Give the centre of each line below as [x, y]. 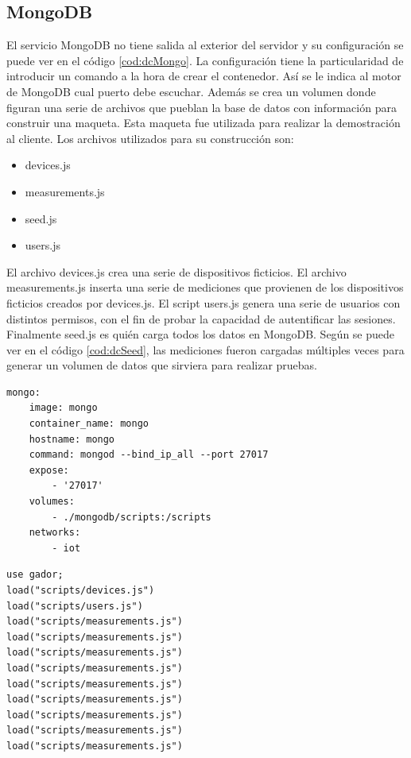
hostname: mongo [72, 439]
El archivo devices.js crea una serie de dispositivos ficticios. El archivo [176, 271]
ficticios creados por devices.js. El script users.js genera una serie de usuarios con [204, 302]
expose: [49, 470]
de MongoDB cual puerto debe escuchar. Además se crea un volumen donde [191, 91]
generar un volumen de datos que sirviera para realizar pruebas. [162, 365]
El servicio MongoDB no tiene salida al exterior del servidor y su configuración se [205, 45]
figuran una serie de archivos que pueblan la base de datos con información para [202, 107]
